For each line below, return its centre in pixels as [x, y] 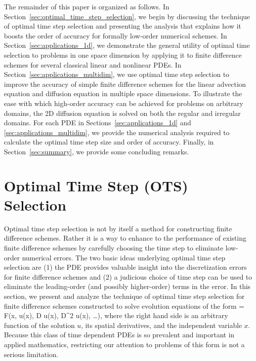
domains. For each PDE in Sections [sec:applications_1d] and [98, 123]
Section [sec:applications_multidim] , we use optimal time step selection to [117, 74]
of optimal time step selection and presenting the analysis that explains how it [123, 26]
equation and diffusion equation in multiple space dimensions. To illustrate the [123, 93]
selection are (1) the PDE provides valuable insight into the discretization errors [126, 267]
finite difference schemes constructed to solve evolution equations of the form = [124, 306]
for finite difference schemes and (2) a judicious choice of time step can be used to [128, 276]
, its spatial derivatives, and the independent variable [161, 325]
